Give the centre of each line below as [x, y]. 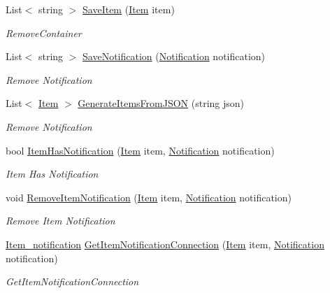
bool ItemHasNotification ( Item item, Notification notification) [140, 150]
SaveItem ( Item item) [129, 9]
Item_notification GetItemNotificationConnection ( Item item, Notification [165, 244]
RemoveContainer [44, 33]
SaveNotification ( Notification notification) [174, 56]
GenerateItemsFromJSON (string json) [161, 103]
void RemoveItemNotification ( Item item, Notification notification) [149, 197]
